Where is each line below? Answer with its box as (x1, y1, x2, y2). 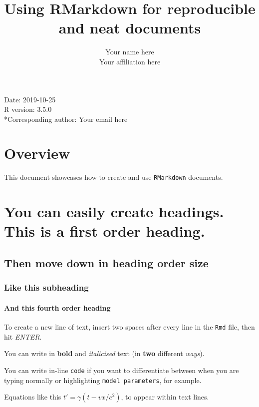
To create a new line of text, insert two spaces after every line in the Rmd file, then (4, 322, 255, 332)
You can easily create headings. (4, 201, 224, 222)
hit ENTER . (4, 331, 42, 342)
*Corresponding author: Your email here (4, 113, 128, 124)
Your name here (105, 46, 154, 57)
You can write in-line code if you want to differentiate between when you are (4, 365, 239, 375)
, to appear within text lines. (121, 392, 209, 402)
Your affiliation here (99, 56, 161, 66)
